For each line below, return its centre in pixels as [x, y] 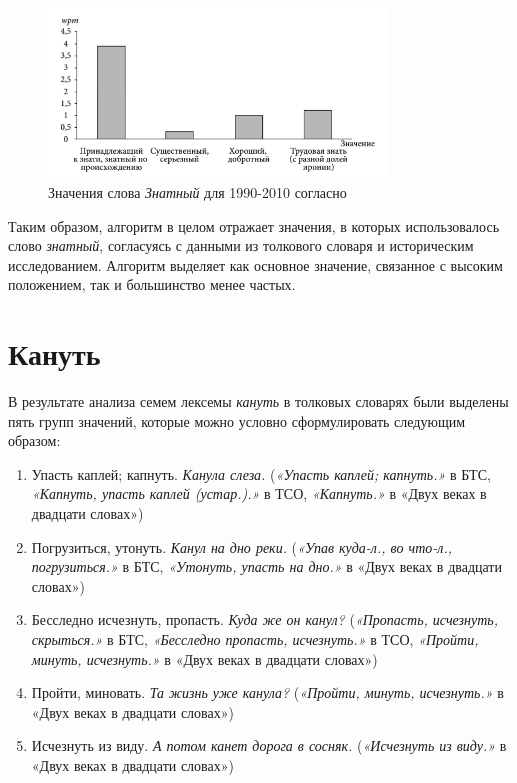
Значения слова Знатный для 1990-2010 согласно [197, 191]
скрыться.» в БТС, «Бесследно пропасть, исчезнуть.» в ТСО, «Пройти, [255, 639]
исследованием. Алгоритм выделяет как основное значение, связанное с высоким [255, 264]
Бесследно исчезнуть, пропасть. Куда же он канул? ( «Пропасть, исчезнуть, [264, 619]
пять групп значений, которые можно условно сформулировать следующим [237, 420]
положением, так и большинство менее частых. [152, 284]
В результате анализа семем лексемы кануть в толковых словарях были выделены [258, 401]
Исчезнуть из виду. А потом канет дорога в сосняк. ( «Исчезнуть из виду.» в [269, 745]
